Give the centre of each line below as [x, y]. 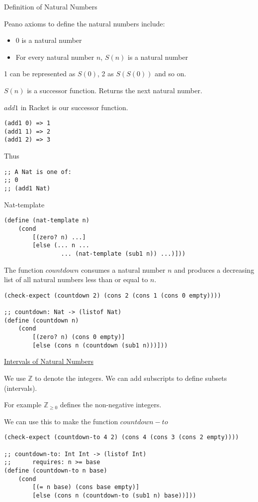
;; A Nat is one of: [38, 172]
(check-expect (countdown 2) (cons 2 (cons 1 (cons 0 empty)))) [113, 295]
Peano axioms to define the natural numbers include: [85, 23]
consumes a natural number [123, 269]
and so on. [171, 74]
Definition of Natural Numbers [51, 6]
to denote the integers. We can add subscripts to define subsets [131, 378]
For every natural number [55, 57]
